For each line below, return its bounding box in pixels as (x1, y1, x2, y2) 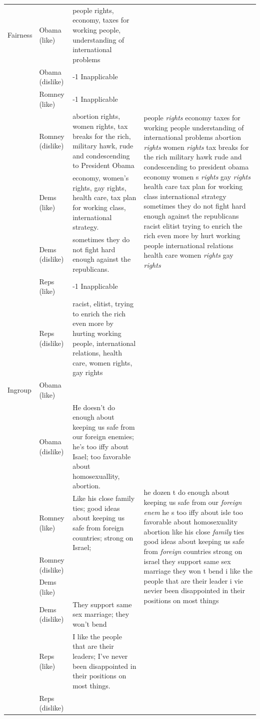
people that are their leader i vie (143, 575, 243, 586)
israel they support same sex (143, 556, 231, 566)
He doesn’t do (72, 402, 115, 412)
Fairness (7, 29, 32, 40)
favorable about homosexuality (143, 516, 238, 527)
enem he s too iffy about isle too (143, 506, 243, 517)
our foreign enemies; (72, 431, 134, 442)
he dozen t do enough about (143, 487, 229, 497)
